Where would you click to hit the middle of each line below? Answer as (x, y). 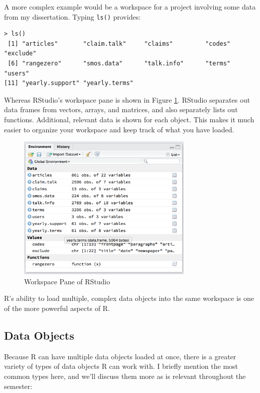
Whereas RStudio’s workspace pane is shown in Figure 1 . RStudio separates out (127, 99)
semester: (18, 386)
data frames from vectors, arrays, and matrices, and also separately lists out (121, 109)
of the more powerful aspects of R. (57, 308)
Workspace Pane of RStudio (67, 281)
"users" (17, 73)
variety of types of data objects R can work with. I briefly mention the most (121, 366)
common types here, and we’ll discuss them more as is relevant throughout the (125, 376)
